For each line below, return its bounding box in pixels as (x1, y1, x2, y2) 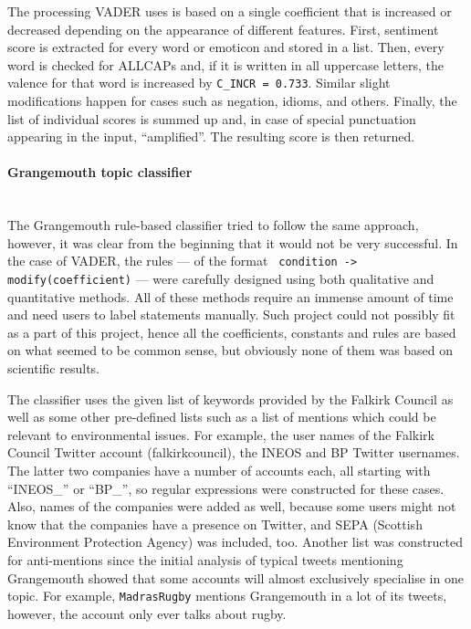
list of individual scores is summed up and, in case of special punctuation (7, 109, 416, 128)
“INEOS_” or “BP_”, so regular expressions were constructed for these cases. (7, 478, 445, 498)
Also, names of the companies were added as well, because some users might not (7, 497, 456, 516)
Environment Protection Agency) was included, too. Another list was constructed (7, 532, 464, 551)
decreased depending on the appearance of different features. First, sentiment (7, 19, 439, 38)
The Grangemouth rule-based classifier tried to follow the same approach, (7, 215, 419, 235)
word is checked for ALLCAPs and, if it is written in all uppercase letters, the (7, 55, 444, 74)
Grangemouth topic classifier (7, 162, 193, 182)
